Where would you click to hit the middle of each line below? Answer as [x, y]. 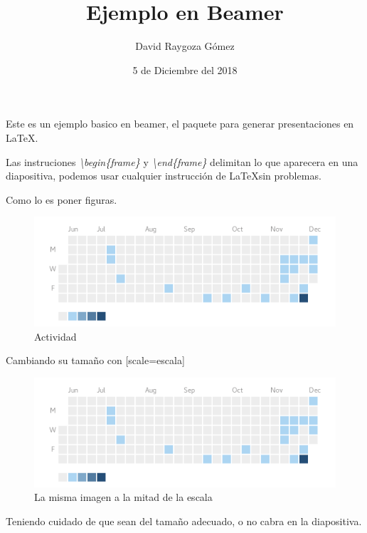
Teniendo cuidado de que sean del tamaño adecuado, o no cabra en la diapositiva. [184, 521]
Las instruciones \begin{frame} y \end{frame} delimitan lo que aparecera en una [182, 161]
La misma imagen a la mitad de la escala [123, 497]
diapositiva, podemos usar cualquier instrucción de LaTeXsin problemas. [164, 176]
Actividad [55, 336]
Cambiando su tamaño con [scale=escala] [95, 360]
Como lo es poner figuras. [62, 199]
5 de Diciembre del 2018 [185, 69]
